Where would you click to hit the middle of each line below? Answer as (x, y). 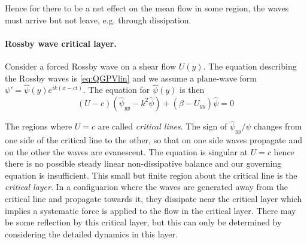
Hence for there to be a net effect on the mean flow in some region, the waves (147, 8)
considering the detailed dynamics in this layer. (91, 234)
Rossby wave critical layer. (61, 43)
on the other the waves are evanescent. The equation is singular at (126, 151)
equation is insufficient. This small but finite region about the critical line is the (151, 175)
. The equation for (117, 90)
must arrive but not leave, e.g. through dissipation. (98, 19)
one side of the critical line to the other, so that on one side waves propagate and (153, 140)
